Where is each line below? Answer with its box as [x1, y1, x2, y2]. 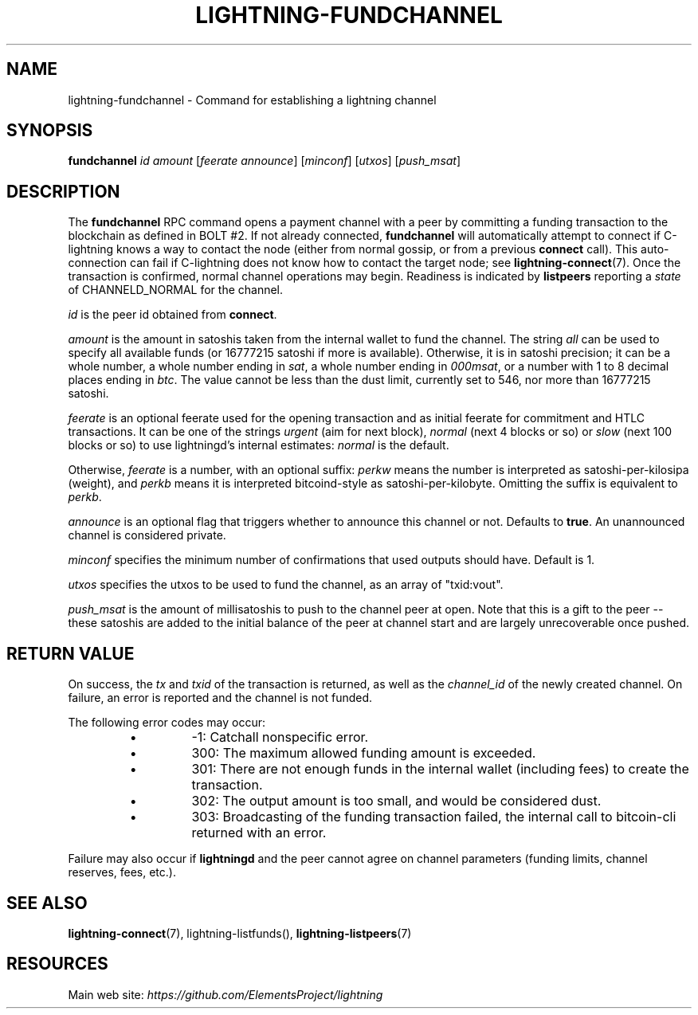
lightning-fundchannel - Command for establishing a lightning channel [68, 92, 437, 107]
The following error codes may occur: [68, 715, 265, 730]
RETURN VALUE [6, 643, 135, 664]
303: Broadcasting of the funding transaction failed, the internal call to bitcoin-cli [191, 809, 676, 825]
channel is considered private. [68, 528, 226, 543]
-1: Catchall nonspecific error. [191, 729, 369, 746]
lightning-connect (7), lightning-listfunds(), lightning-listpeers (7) [68, 926, 412, 940]
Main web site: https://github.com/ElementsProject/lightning [68, 987, 383, 1001]
